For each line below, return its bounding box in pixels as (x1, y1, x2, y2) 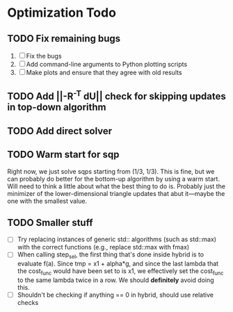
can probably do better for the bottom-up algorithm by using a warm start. (7, 174, 220, 183)
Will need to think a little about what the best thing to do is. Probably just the (7, 182, 226, 190)
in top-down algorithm (7, 101, 106, 113)
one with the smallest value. (7, 197, 88, 205)
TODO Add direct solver (7, 125, 113, 137)
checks (17, 299, 39, 307)
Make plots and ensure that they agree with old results (26, 68, 182, 76)
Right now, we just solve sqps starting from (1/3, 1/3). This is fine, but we (7, 167, 215, 175)
